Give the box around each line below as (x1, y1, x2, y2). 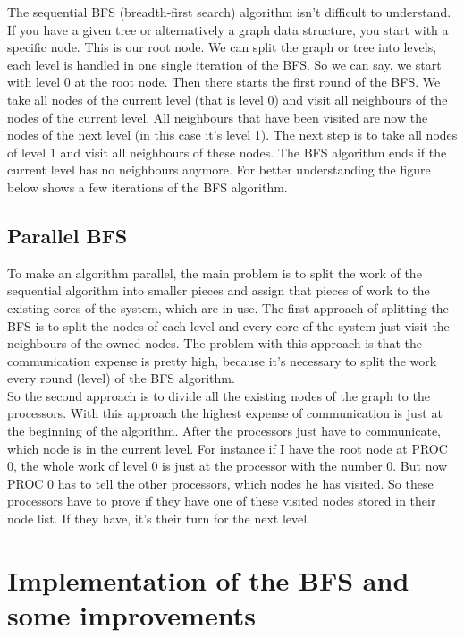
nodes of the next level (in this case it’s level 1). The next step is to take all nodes (7, 125, 458, 144)
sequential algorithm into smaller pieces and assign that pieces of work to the (7, 281, 430, 300)
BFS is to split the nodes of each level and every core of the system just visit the (7, 316, 450, 335)
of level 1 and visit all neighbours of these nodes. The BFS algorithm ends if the (7, 142, 447, 161)
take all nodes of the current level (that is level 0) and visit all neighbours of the (7, 89, 448, 108)
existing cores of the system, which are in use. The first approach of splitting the (7, 298, 449, 317)
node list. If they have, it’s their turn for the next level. (7, 509, 311, 528)
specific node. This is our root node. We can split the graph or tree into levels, (7, 38, 437, 56)
